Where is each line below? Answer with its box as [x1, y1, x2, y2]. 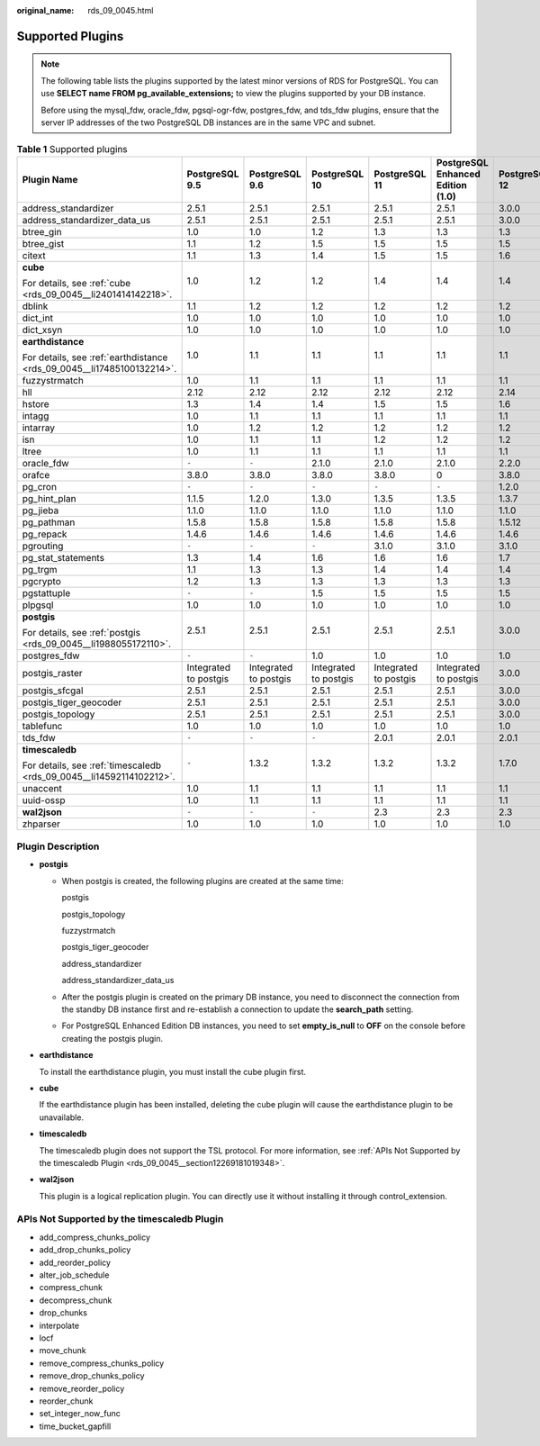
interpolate [39, 1320, 80, 1331]
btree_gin [22, 225, 62, 238]
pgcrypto [22, 574, 62, 587]
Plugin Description [16, 840, 100, 853]
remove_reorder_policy [39, 1383, 125, 1394]
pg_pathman [22, 516, 76, 529]
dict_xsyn [22, 323, 63, 336]
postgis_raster [22, 666, 83, 679]
